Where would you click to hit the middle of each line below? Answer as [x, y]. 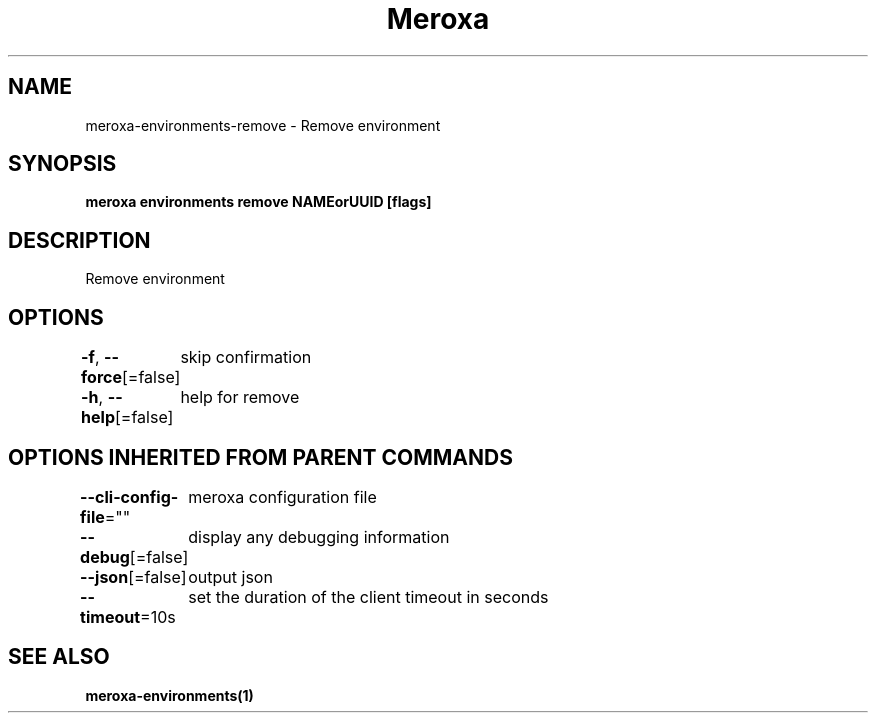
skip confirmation [246, 357]
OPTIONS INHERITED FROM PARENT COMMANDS [260, 457]
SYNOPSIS [62, 164]
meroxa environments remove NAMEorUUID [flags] [258, 202]
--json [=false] [133, 576]
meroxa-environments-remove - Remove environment [263, 125]
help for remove [240, 397]
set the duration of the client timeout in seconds [368, 596]
